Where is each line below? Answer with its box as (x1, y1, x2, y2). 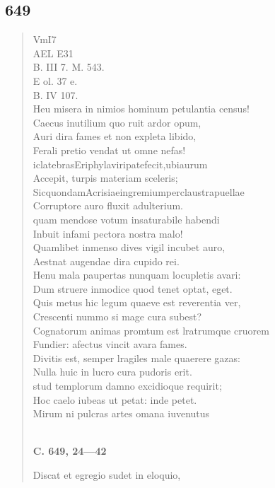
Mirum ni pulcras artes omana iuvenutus (33, 406, 210, 421)
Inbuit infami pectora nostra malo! (33, 226, 183, 240)
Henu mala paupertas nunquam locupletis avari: (33, 267, 241, 282)
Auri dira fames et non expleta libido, (33, 129, 197, 144)
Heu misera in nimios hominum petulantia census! (33, 101, 250, 116)
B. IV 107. (33, 87, 78, 102)
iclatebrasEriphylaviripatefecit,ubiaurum (33, 156, 208, 171)
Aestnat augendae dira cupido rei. (33, 253, 180, 268)
